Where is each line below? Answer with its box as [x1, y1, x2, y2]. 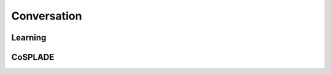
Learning [11, 32, 47, 43]
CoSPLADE [11, 52, 55, 62]
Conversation [11, 9, 82, 23]
